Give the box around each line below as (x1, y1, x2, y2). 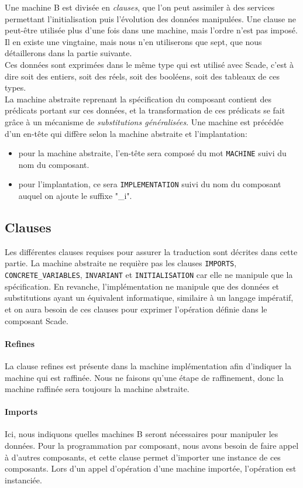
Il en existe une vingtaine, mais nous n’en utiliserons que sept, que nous (5, 35, 262, 47)
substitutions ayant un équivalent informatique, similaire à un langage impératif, (5, 291, 294, 304)
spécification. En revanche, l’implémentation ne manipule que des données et (5, 280, 280, 292)
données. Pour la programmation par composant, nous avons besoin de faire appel (5, 439, 299, 452)
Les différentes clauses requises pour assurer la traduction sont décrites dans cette (5, 245, 298, 257)
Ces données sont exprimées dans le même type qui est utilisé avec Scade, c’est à (5, 58, 294, 70)
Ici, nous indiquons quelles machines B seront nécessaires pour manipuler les (5, 428, 278, 440)
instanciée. (5, 473, 42, 486)
